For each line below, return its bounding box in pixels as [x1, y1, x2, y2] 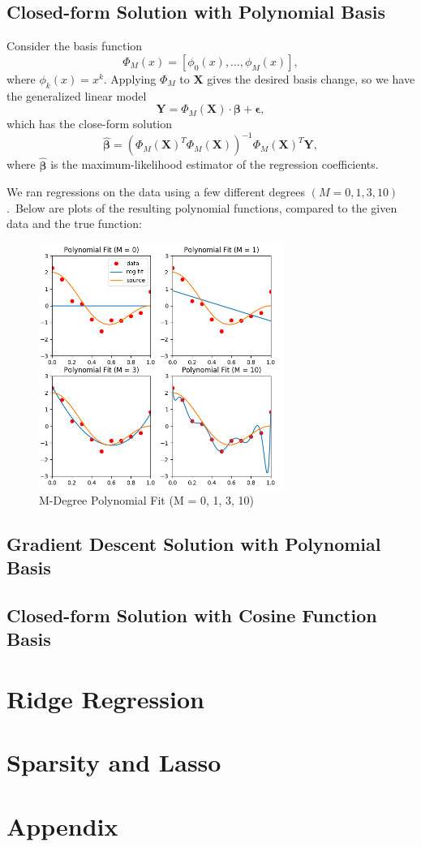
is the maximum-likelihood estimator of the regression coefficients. [50, 156, 379, 173]
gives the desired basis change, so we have [207, 70, 415, 87]
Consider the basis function [6, 37, 143, 54]
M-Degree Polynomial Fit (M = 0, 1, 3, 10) [39, 491, 255, 508]
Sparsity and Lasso [6, 746, 221, 779]
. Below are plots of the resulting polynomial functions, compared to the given [6, 199, 397, 216]
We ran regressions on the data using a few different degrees [6, 183, 306, 200]
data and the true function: [6, 215, 142, 232]
